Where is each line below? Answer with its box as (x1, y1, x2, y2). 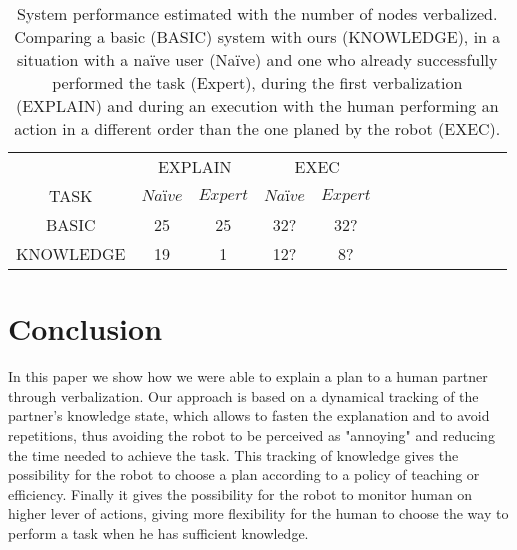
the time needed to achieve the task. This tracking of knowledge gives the (8, 444, 459, 465)
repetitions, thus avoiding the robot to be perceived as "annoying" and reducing (8, 424, 495, 445)
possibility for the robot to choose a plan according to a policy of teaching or (8, 464, 480, 485)
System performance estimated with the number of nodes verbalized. (17, 2, 498, 25)
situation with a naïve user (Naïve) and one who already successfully (16, 48, 498, 71)
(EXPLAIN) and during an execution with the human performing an (15, 94, 499, 117)
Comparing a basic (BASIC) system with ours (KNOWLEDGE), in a (14, 25, 501, 48)
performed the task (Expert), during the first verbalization (52, 71, 463, 94)
